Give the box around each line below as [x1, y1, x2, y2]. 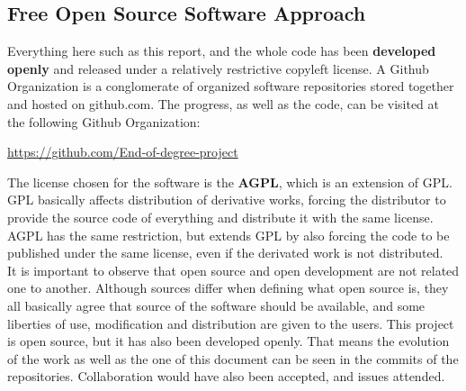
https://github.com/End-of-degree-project [7, 142, 238, 161]
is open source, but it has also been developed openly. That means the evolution [7, 332, 450, 350]
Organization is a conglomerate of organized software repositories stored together [7, 77, 454, 95]
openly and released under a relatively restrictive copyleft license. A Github [7, 59, 429, 77]
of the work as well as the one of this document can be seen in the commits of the [7, 349, 459, 368]
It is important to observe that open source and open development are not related [7, 260, 460, 279]
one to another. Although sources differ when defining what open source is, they [7, 278, 449, 297]
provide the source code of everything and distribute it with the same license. [7, 207, 434, 226]
